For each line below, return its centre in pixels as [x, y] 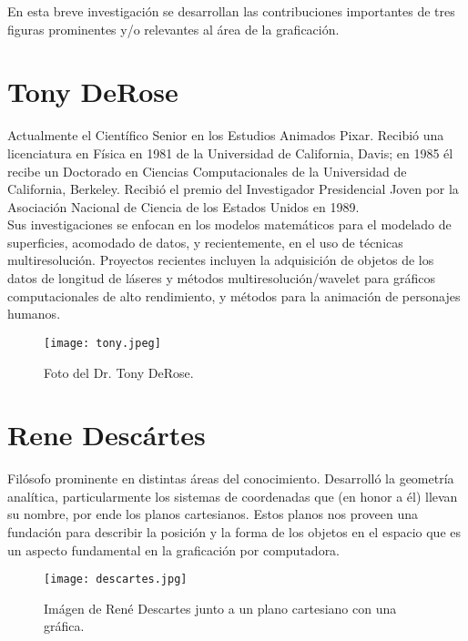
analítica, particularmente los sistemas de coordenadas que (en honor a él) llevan [233, 496]
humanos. [34, 314]
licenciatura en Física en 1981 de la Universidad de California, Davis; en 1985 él [230, 153]
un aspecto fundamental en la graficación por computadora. [174, 549]
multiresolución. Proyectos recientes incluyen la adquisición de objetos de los [221, 260]
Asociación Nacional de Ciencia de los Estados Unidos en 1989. [183, 206]
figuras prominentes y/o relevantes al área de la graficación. [173, 29]
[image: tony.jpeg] [102, 343]
